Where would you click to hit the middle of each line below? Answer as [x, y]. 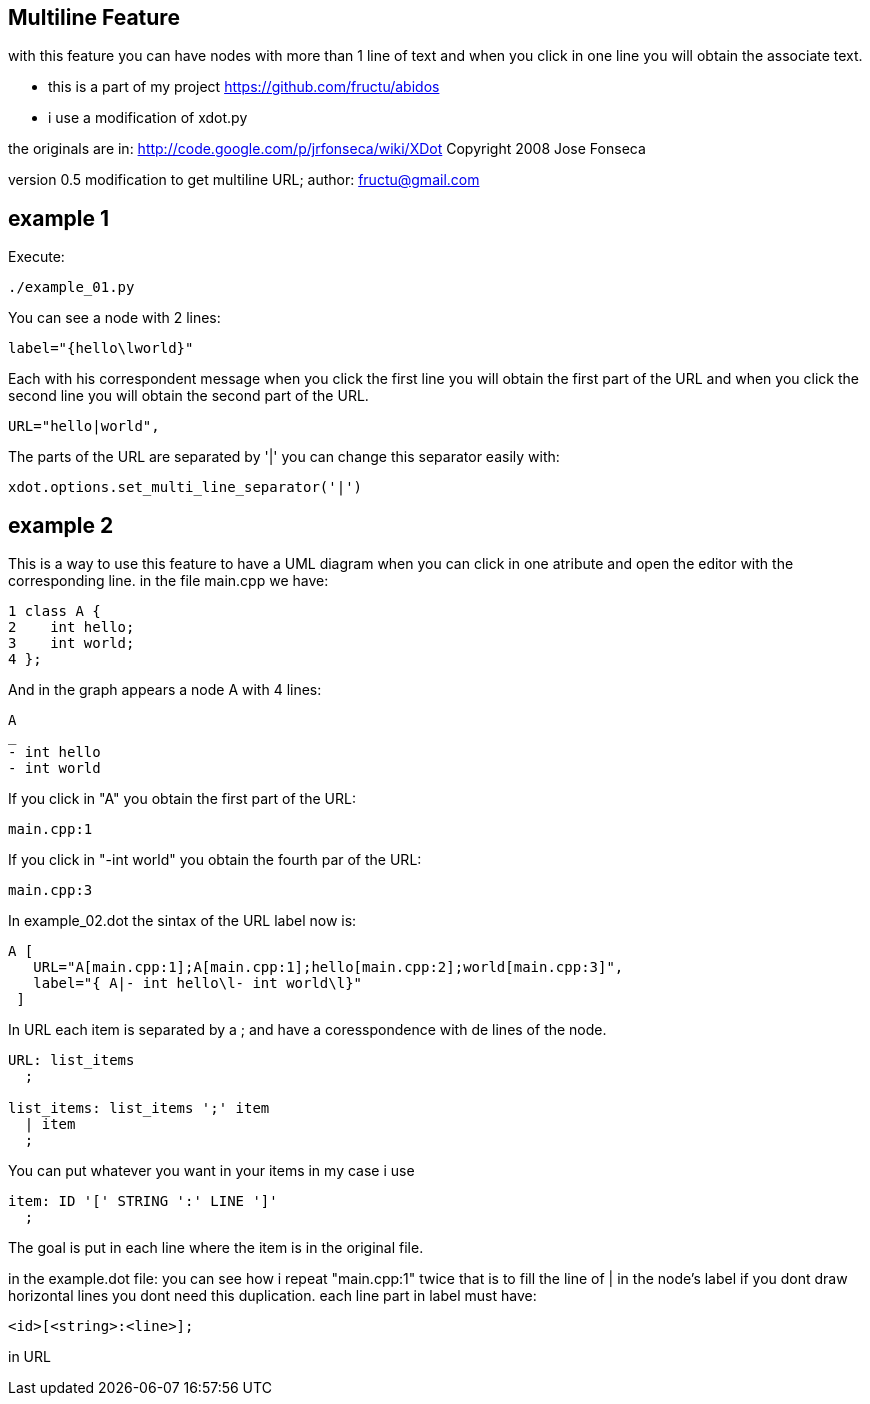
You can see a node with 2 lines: [114, 318]
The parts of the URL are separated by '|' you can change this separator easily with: [284, 457]
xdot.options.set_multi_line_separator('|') [185, 487]
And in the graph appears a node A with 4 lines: [165, 690]
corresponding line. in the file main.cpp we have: [168, 581]
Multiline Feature [94, 17]
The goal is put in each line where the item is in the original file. [216, 1248]
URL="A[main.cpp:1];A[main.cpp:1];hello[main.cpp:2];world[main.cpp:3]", [328, 967]
